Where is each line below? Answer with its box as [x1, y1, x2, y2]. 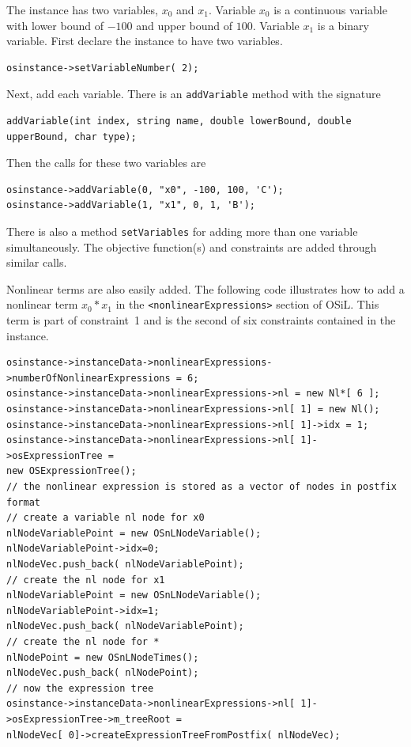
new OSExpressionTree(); [6, 465, 137, 477]
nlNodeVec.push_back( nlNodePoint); [6, 667, 199, 679]
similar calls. [6, 254, 67, 271]
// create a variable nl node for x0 [6, 512, 205, 524]
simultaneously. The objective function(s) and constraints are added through [6, 238, 377, 255]
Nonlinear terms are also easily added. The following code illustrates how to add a [6, 280, 405, 297]
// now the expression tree [6, 682, 154, 694]
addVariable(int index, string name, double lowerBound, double [6, 116, 352, 127]
